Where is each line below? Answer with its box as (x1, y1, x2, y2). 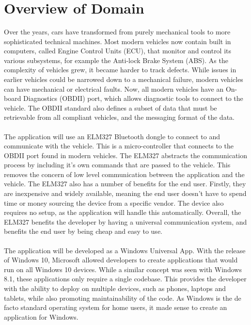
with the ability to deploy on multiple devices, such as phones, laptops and (4, 283, 226, 293)
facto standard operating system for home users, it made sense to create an (4, 302, 227, 312)
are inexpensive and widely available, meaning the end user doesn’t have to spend (4, 188, 247, 198)
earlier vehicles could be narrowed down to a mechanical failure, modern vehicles (4, 74, 243, 84)
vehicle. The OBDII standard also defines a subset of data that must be (4, 102, 217, 113)
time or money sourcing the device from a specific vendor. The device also (4, 197, 224, 208)
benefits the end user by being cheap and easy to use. (4, 226, 162, 236)
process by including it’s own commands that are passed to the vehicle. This (4, 160, 231, 170)
